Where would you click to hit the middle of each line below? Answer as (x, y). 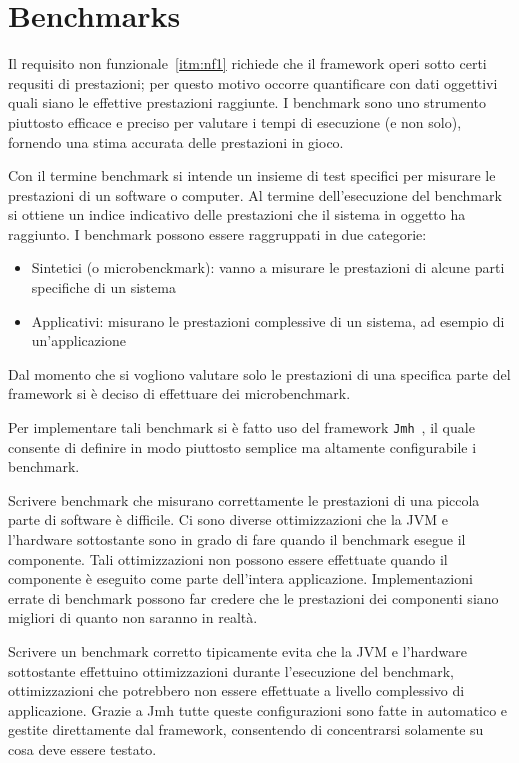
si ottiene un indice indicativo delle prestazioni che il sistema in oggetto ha (237, 214)
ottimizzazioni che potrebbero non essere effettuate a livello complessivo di (236, 690)
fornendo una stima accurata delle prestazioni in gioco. (176, 141)
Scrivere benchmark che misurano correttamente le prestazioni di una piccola (244, 499)
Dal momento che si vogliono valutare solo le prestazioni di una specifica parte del (259, 373)
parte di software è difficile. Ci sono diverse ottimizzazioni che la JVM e (228, 519)
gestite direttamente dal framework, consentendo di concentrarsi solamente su (246, 729)
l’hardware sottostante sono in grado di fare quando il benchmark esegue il (237, 539)
